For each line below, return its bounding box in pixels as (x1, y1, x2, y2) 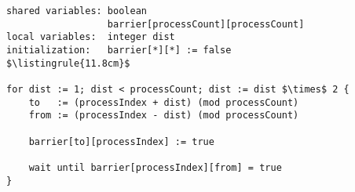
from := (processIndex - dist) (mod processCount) (28, 110, 299, 121)
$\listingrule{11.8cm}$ (6, 57, 130, 69)
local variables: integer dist (6, 31, 175, 43)
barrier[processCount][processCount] (107, 18, 305, 30)
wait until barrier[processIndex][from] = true (28, 161, 282, 173)
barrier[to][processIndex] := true (28, 136, 214, 147)
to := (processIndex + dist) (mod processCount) (28, 96, 299, 108)
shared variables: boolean (6, 5, 147, 16)
